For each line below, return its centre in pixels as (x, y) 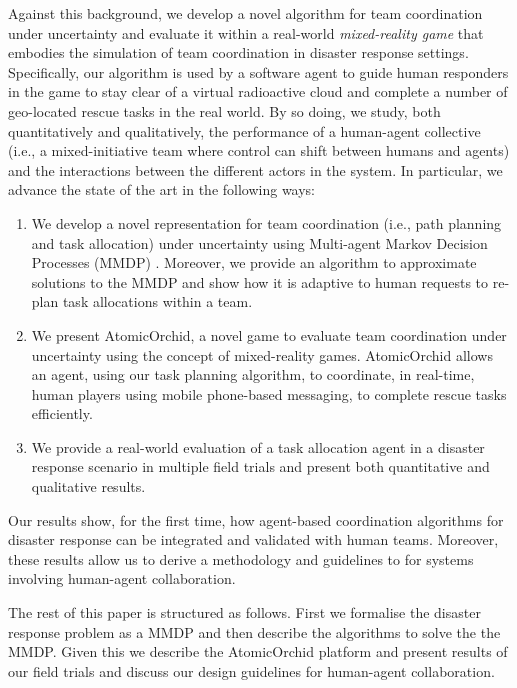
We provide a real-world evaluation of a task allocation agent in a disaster (258, 446)
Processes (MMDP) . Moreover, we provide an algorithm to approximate (254, 262)
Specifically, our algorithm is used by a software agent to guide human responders (258, 71)
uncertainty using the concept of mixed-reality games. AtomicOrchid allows (262, 354)
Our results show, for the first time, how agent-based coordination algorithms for (256, 519)
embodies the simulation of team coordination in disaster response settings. (238, 52)
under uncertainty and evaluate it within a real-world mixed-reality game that (246, 32)
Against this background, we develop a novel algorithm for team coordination (245, 13)
